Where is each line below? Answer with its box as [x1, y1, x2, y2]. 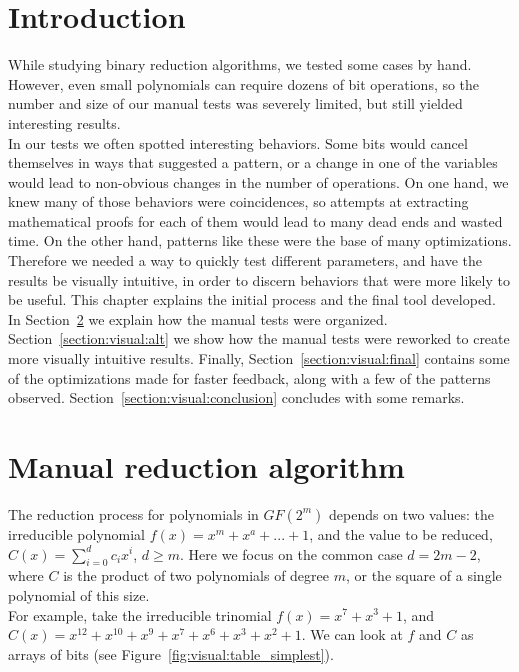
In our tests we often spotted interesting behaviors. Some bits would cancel [8, 132, 468, 153]
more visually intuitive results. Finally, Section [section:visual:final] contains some [8, 348, 510, 369]
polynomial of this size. [8, 584, 150, 605]
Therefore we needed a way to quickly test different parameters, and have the [8, 250, 482, 271]
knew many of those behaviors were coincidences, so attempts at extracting [8, 191, 469, 212]
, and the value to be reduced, [309, 523, 493, 544]
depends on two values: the [329, 503, 495, 524]
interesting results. [8, 112, 121, 133]
